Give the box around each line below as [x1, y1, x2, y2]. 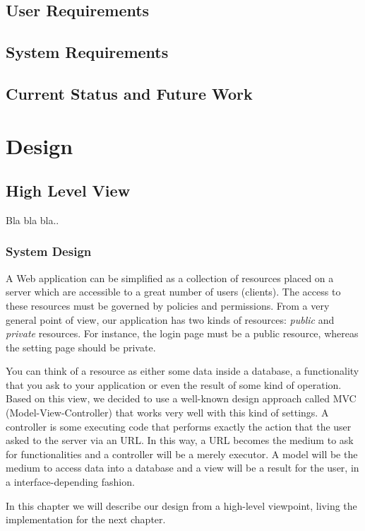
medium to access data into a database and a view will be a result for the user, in [6, 460, 359, 475]
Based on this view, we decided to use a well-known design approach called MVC [6, 391, 357, 406]
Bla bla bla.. [6, 212, 59, 227]
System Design [6, 243, 92, 260]
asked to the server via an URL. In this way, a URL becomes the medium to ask [6, 433, 354, 448]
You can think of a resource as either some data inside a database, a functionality [6, 363, 359, 378]
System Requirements [6, 41, 169, 63]
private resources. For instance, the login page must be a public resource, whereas [6, 326, 359, 341]
